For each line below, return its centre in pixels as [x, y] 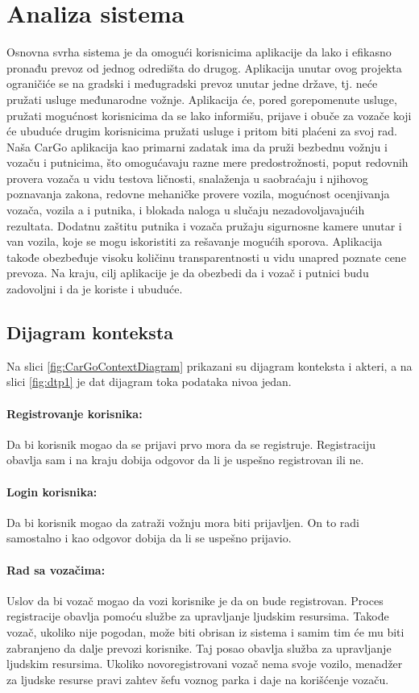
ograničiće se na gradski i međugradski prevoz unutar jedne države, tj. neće [192, 83]
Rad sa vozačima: [56, 569]
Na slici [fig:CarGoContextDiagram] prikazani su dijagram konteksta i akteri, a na [209, 365]
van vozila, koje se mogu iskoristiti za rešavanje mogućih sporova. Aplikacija [195, 241]
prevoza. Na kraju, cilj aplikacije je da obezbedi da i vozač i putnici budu [188, 273]
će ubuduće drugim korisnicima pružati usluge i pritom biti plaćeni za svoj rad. [202, 131]
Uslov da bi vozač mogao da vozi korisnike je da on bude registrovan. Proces [195, 600]
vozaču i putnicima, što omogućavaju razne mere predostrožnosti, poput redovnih [207, 162]
